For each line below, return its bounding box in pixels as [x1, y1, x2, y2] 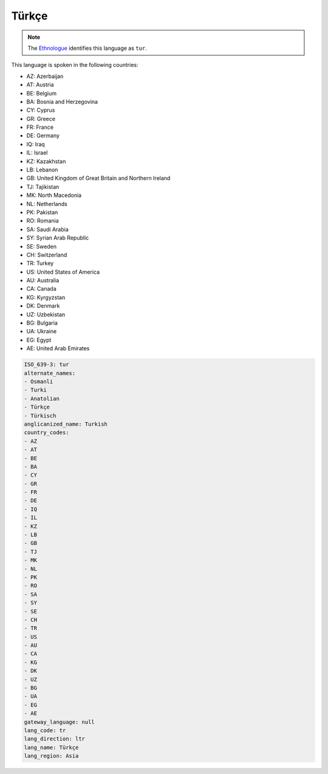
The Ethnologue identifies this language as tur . [27, 44, 147, 52]
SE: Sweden [26, 243, 57, 250]
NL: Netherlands [26, 200, 68, 207]
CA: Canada [26, 285, 57, 292]
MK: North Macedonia [26, 192, 82, 199]
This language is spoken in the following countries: [11, 61, 138, 69]
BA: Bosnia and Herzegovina [26, 98, 98, 105]
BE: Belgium [26, 89, 57, 97]
